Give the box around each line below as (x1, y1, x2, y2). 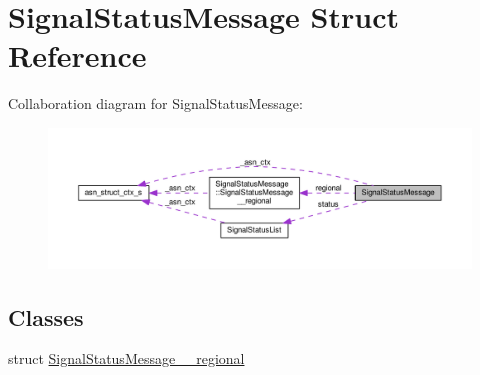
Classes (8, 301, 84, 332)
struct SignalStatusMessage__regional (8, 348, 245, 369)
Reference (8, 35, 147, 76)
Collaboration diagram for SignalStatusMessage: (8, 93, 303, 114)
